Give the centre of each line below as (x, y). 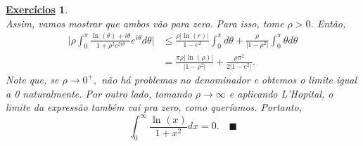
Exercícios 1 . (37, 9)
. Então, (328, 23)
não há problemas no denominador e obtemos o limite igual (229, 79)
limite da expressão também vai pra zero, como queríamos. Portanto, (154, 107)
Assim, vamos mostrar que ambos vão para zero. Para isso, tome (145, 23)
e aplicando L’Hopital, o (281, 93)
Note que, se (32, 79)
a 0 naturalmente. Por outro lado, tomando (99, 93)
